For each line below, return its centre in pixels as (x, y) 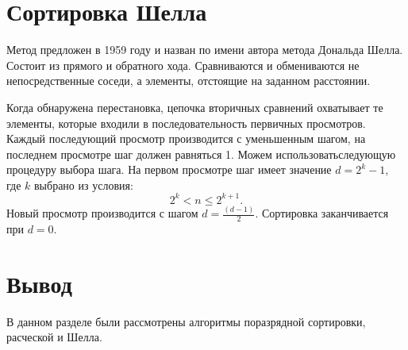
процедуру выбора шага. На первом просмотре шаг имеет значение (169, 169)
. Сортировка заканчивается (322, 213)
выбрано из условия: (84, 185)
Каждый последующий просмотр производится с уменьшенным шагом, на (186, 138)
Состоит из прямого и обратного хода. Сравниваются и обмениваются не (183, 65)
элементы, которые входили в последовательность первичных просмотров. (186, 123)
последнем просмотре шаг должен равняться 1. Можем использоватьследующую (201, 154)
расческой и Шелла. (54, 337)
